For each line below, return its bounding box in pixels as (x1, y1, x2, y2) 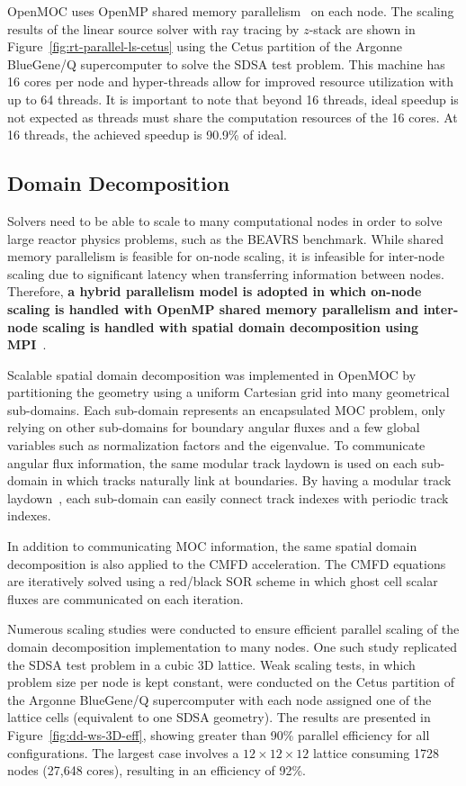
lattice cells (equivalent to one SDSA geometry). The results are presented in (7, 708, 431, 727)
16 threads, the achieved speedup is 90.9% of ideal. (7, 125, 287, 144)
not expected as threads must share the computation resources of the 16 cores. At (7, 107, 458, 126)
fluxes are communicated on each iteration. (7, 589, 244, 608)
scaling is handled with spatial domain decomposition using (42, 317, 418, 336)
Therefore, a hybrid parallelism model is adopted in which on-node (7, 282, 422, 301)
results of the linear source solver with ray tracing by (7, 19, 300, 38)
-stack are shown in (309, 19, 416, 38)
